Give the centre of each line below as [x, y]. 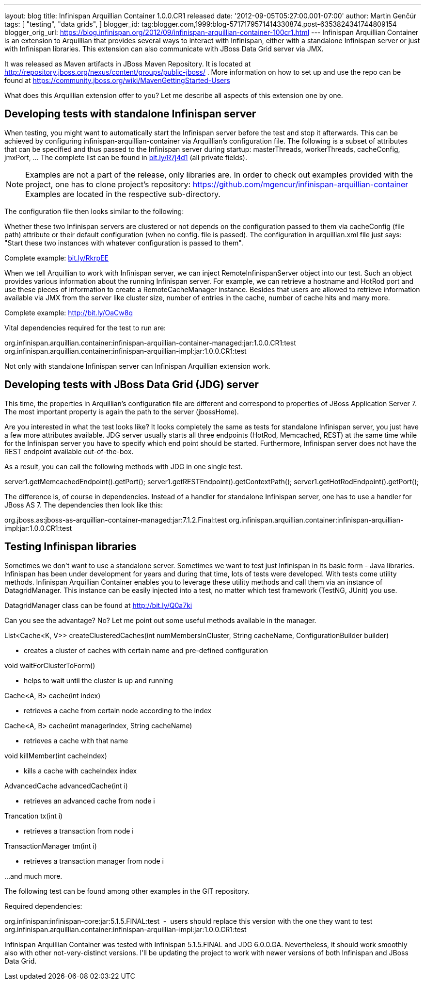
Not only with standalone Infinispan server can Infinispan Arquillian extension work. [137, 366]
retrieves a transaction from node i [79, 831]
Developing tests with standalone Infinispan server [130, 114]
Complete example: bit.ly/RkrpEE [57, 258]
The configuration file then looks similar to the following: [94, 211]
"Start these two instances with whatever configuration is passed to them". [124, 243]
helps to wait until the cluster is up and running [98, 680]
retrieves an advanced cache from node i [89, 801]
